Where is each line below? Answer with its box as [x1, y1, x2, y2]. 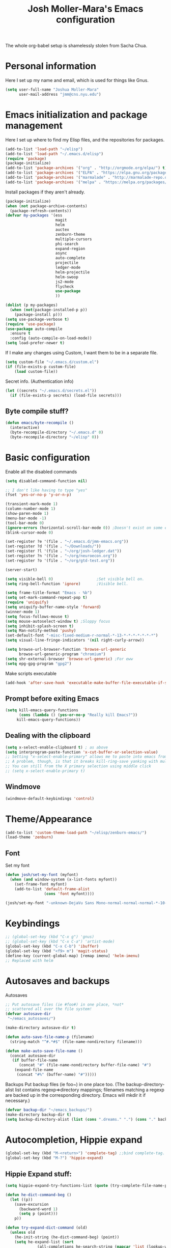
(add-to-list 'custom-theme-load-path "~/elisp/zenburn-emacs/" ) [5, 830, 147, 835]
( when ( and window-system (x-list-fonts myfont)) [10, 877, 117, 882]
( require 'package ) [5, 156, 47, 161]
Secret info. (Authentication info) [5, 378, 74, 384]
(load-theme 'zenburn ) [5, 835, 53, 840]
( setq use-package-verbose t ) [5, 317, 70, 322]
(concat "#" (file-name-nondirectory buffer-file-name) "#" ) [18, 1063, 152, 1068]
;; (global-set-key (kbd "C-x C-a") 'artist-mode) [5, 939, 115, 945]
